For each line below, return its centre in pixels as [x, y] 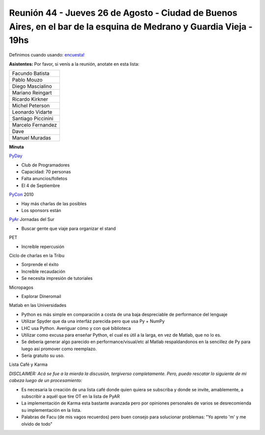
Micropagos [21, 287]
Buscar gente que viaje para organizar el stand [69, 228]
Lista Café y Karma [28, 365]
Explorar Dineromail [41, 296]
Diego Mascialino [32, 86]
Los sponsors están [41, 211]
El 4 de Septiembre [41, 185]
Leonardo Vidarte [32, 112]
